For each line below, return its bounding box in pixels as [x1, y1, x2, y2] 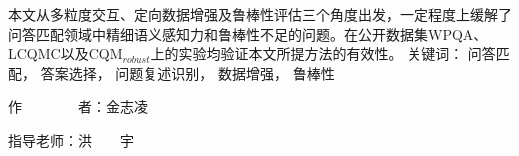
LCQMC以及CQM [8, 43, 123, 64]
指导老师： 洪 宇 [8, 129, 134, 150]
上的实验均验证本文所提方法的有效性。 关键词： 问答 [150, 43, 496, 64]
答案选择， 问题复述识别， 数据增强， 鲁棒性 [40, 62, 335, 83]
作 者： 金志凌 [8, 96, 148, 117]
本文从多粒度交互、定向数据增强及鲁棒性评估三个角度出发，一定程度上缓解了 [8, 4, 512, 24]
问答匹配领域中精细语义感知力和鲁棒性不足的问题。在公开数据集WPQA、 [8, 23, 488, 44]
